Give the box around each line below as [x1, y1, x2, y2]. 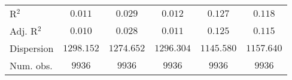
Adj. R [10, 24, 38, 38]
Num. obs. [10, 59, 53, 72]
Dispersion [10, 41, 54, 55]
